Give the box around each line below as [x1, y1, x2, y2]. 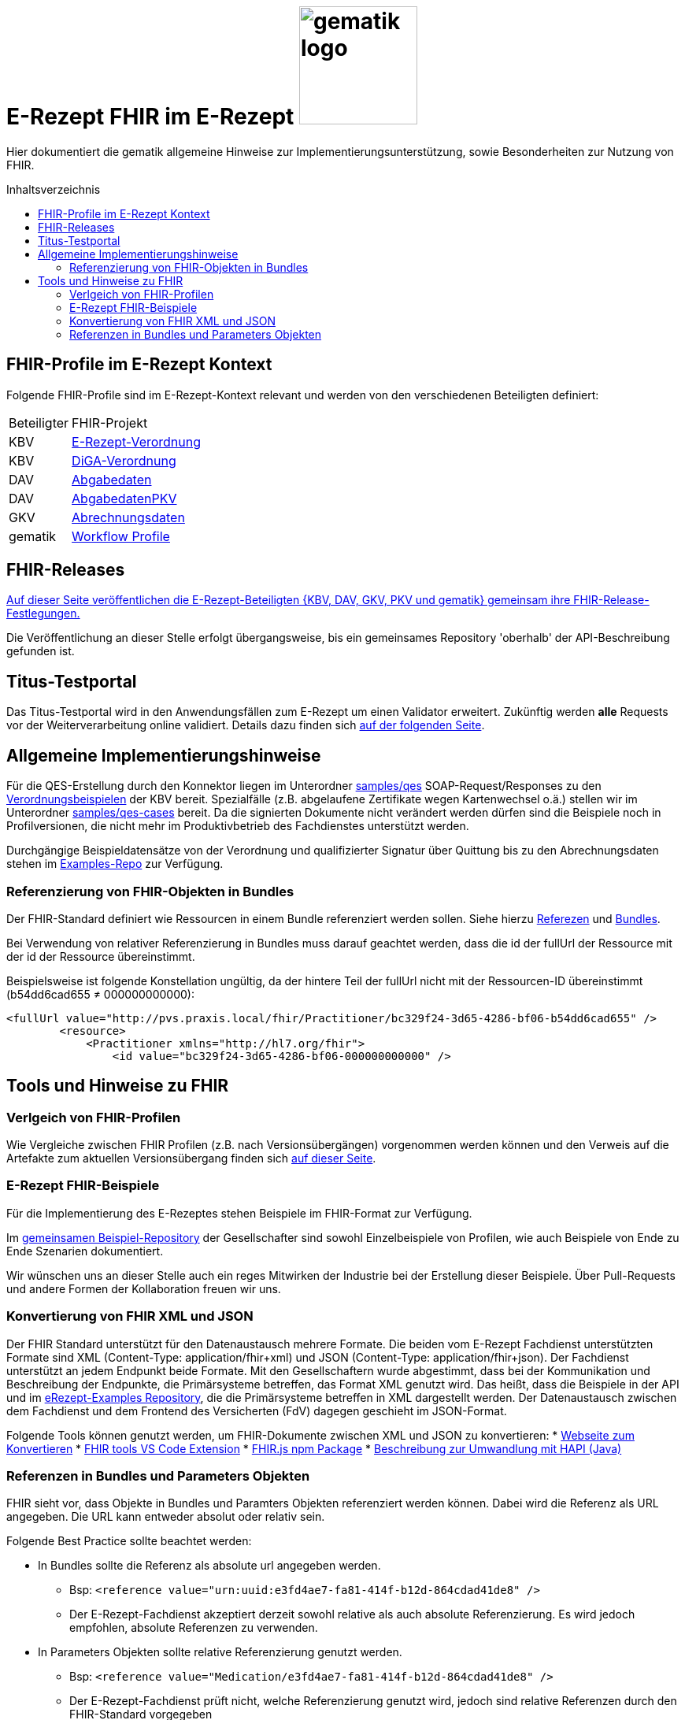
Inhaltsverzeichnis [6, 182, 101, 196]
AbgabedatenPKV [72, 490, 177, 506]
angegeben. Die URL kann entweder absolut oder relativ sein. [6, 1510, 325, 1524]
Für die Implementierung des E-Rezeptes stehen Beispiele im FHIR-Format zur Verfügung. [6, 1206, 472, 1220]
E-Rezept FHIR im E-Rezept [6, 103, 294, 130]
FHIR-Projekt [72, 414, 148, 431]
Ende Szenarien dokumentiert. [6, 1244, 164, 1258]
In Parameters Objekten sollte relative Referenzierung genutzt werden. [38, 1645, 402, 1659]
